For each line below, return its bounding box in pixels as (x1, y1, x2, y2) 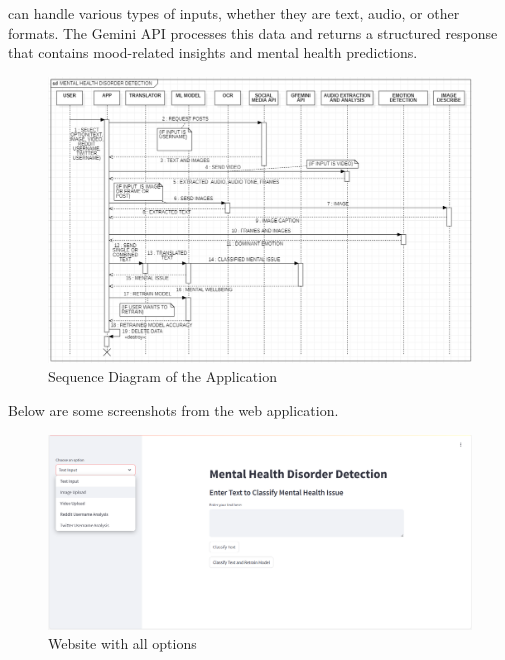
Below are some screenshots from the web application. (8, 400, 339, 421)
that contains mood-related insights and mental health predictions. (8, 42, 418, 63)
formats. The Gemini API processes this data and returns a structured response (8, 22, 498, 43)
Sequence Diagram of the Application (48, 366, 277, 387)
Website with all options (48, 633, 197, 654)
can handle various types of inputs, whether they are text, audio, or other (8, 3, 460, 23)
